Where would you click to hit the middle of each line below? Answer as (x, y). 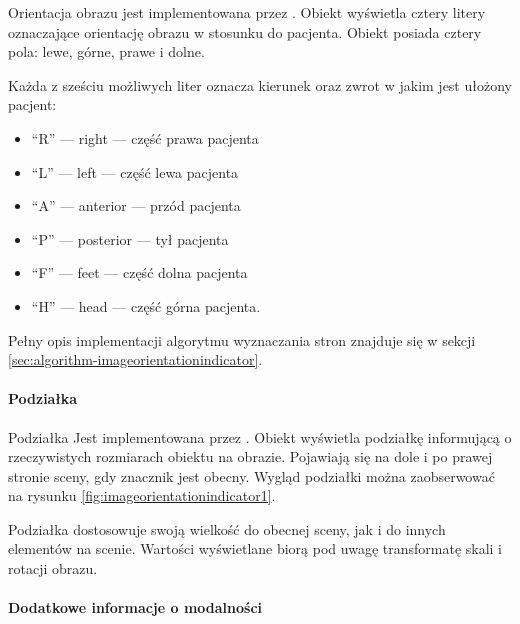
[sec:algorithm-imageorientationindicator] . (135, 359)
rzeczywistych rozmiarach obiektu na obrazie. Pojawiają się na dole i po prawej (250, 456)
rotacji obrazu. (53, 568)
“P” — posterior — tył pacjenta (130, 238)
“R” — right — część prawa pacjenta (145, 137)
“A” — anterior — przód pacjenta (136, 205)
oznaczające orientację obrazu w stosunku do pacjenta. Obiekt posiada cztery (245, 31)
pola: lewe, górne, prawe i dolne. (106, 51)
